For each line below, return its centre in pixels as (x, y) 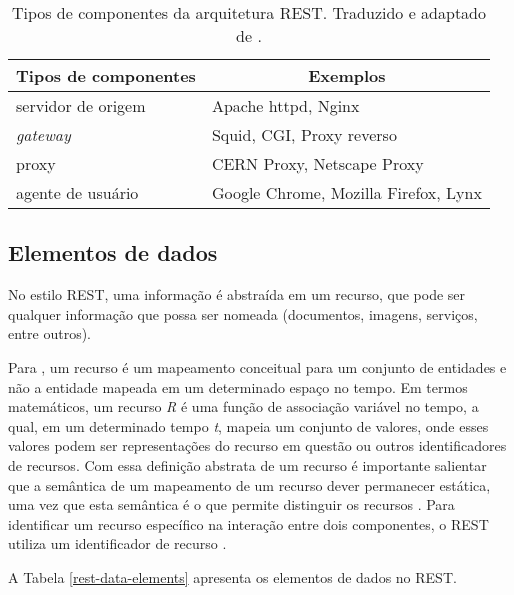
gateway (43, 134)
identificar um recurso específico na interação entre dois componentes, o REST (248, 523)
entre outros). (49, 333)
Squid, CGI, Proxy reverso (304, 134)
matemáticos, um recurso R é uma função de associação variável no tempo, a (243, 406)
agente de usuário (77, 192)
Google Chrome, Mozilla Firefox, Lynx (346, 192)
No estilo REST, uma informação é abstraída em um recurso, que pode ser (237, 294)
